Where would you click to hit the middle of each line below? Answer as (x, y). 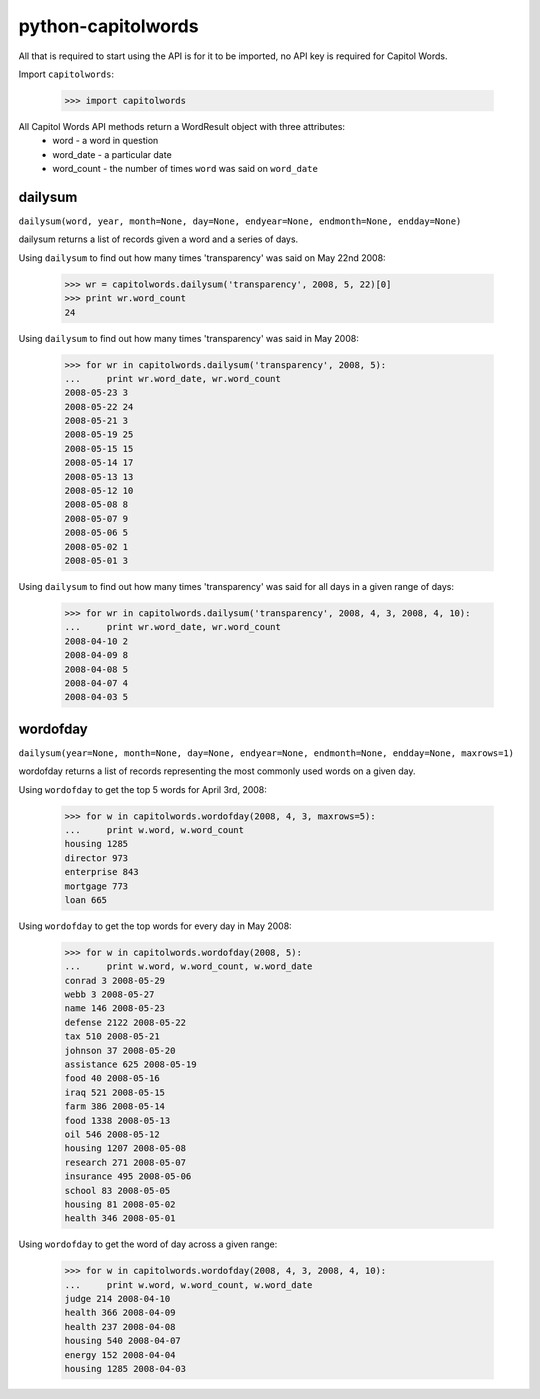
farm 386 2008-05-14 (114, 1106)
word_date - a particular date (112, 154)
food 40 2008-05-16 (112, 1078)
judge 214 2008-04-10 (117, 1299)
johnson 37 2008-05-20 (120, 1050)
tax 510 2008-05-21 (112, 1036)
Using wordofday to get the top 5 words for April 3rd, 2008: (142, 789)
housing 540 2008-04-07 (123, 1341)
